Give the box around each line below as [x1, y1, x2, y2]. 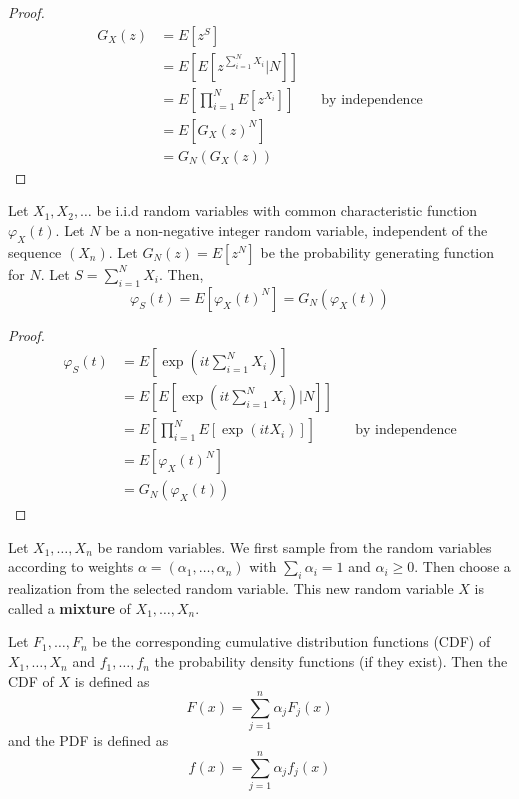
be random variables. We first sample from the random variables [97, 536, 492, 557]
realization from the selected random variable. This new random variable [8, 578, 454, 599]
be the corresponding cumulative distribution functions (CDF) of [92, 631, 491, 652]
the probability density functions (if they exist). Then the [154, 651, 508, 672]
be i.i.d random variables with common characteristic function [96, 200, 478, 221]
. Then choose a [414, 556, 511, 577]
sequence [8, 241, 62, 262]
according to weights [8, 556, 134, 577]
